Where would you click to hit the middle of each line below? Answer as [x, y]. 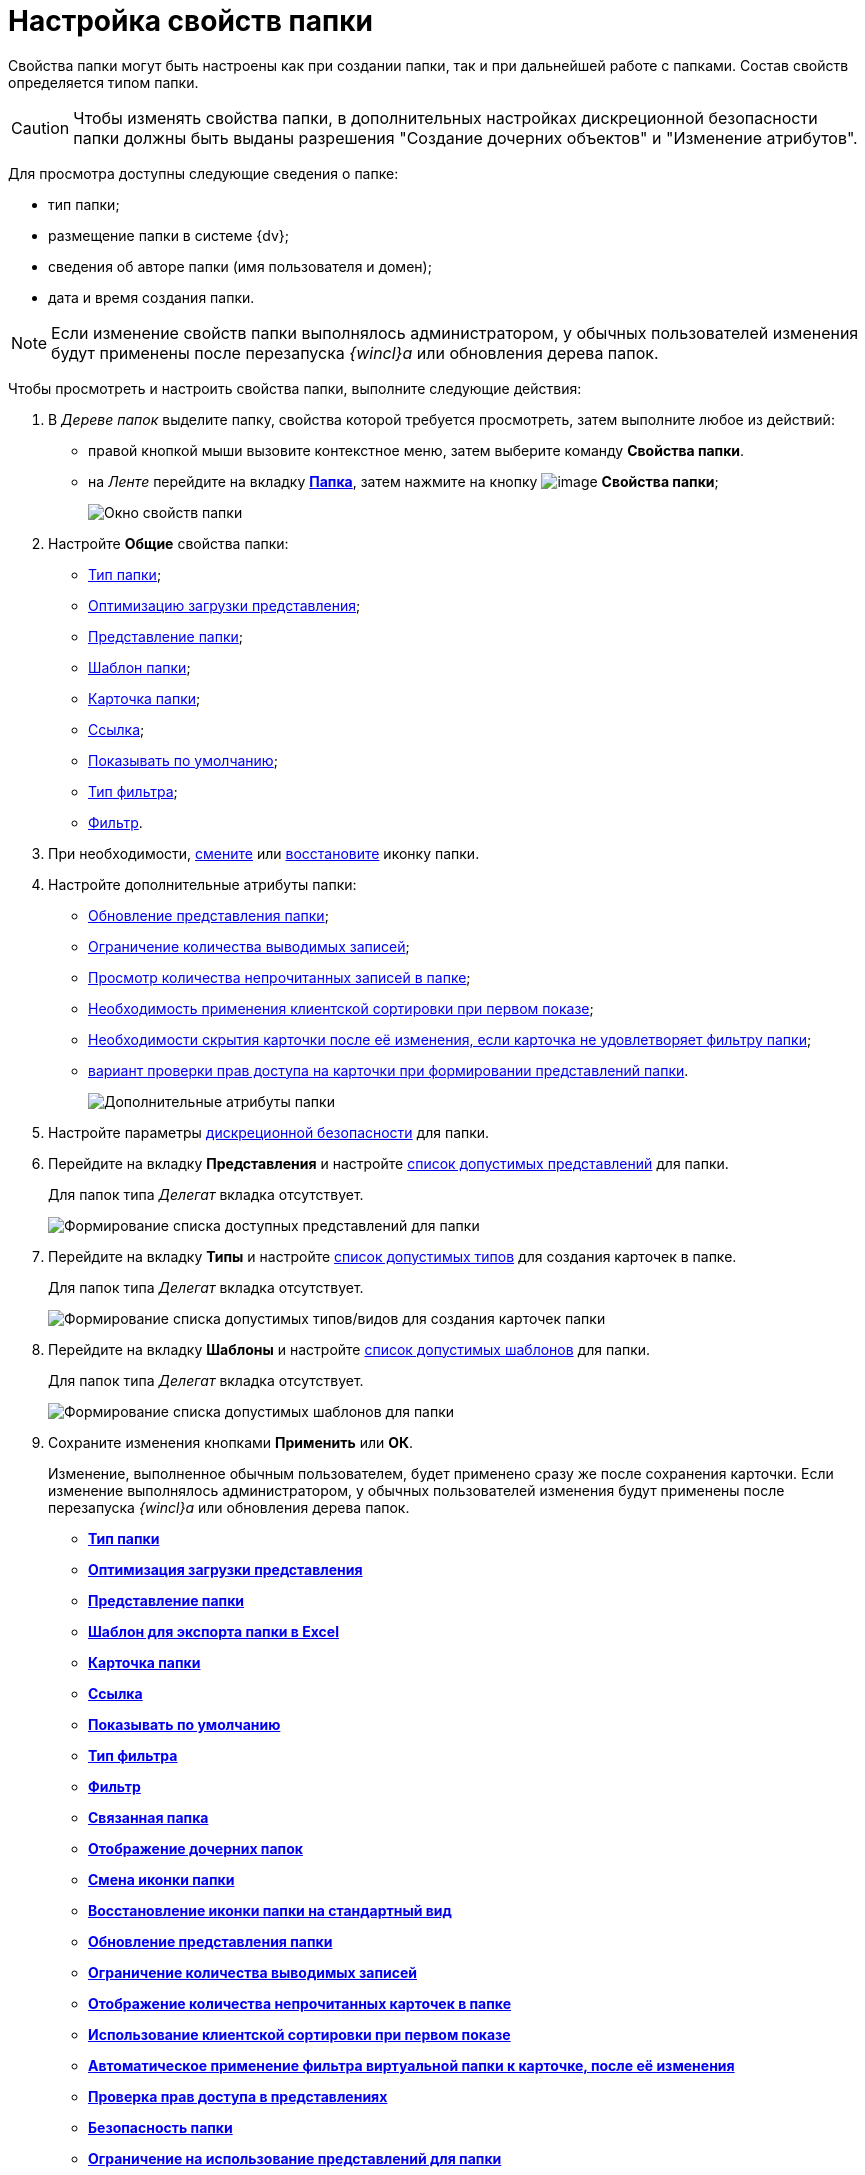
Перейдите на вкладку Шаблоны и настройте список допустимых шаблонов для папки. [349, 1349]
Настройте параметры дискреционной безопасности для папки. [269, 1132]
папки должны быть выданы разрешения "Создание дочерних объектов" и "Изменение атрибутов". [465, 137]
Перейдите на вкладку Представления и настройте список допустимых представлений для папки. [388, 1163]
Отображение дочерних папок [195, 1848]
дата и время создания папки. [151, 297]
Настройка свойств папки [190, 21]
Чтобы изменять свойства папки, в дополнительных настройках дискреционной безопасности [445, 117]
